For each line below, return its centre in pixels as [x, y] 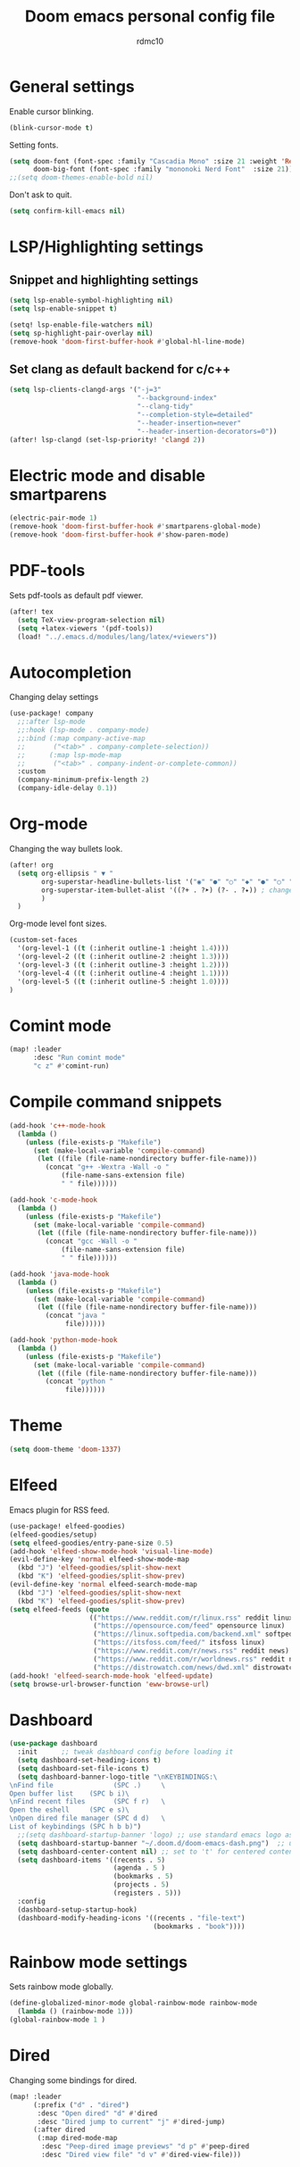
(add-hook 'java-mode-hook [59, 1274]
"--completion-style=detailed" [195, 414]
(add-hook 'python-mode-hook [63, 1340]
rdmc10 [150, 41]
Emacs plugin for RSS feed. [59, 1510]
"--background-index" [177, 398]
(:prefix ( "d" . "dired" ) [81, 2104]
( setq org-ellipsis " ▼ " [66, 873]
